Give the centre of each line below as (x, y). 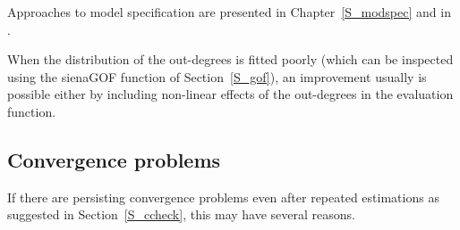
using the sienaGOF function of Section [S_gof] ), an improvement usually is (217, 76)
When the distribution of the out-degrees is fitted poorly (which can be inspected (230, 59)
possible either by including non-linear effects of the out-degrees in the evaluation (230, 94)
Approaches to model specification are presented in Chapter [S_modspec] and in (229, 12)
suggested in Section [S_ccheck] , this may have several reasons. (182, 214)
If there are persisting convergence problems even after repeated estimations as (223, 197)
